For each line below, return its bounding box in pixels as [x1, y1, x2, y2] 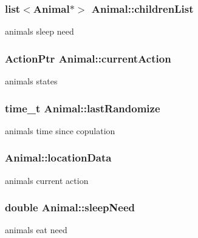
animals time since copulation [5, 124, 115, 137]
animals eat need [5, 223, 67, 236]
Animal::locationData [5, 150, 112, 165]
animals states [5, 75, 58, 87]
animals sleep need [5, 25, 74, 38]
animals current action [5, 174, 89, 186]
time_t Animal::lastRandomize [5, 100, 160, 115]
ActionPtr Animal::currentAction [5, 50, 171, 66]
